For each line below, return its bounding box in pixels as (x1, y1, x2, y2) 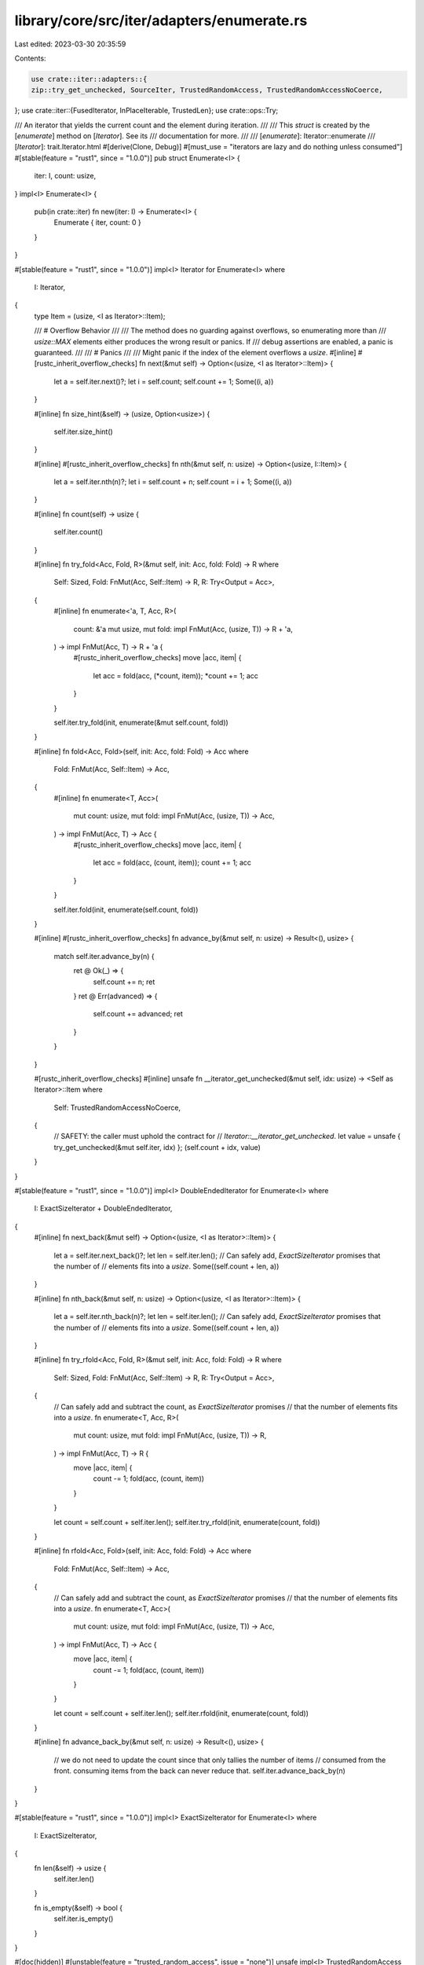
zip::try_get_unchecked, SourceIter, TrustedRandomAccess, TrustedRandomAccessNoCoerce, (31, 86, 384, 94)
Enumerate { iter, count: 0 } (53, 218, 141, 227)
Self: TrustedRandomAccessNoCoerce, (53, 1103, 181, 1112)
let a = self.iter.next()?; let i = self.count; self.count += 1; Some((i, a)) (53, 376, 274, 386)
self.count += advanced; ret (93, 1009, 184, 1019)
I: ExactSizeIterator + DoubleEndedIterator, (34, 1203, 173, 1214)
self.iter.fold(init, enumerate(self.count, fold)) (53, 905, 199, 914)
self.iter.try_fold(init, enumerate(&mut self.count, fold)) (53, 718, 229, 727)
